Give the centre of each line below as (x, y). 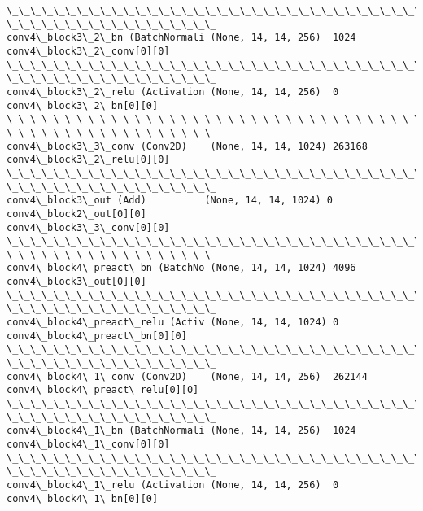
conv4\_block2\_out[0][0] (76, 214)
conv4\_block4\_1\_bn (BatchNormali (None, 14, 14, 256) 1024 (181, 431)
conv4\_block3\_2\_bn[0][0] (83, 105)
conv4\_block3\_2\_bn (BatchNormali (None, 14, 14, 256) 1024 (181, 38)
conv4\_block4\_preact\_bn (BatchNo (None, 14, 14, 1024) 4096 (181, 268)
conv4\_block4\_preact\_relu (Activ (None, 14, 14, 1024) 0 (173, 323)
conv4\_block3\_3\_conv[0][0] (88, 227)
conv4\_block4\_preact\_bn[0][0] (97, 336)
